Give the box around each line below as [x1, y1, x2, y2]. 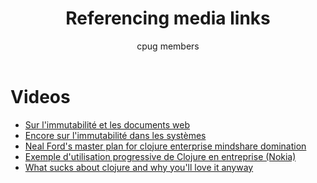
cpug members [136, 40, 200, 52]
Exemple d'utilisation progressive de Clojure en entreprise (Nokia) [24, 150, 297, 162]
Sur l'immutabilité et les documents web [24, 118, 191, 131]
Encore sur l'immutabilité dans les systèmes [24, 129, 207, 141]
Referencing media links [65, 7, 271, 30]
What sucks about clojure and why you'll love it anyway [24, 161, 254, 173]
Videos [10, 85, 71, 108]
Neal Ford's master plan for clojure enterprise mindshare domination [24, 140, 307, 152]
